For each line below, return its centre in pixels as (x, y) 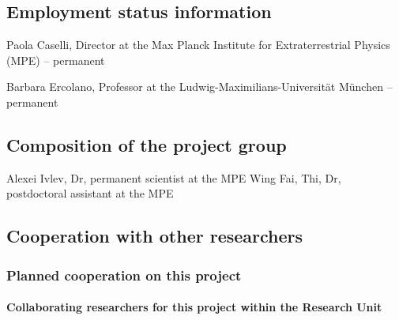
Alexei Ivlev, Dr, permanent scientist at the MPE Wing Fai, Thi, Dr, (174, 177)
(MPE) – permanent (56, 60)
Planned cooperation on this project (124, 275)
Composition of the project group (147, 144)
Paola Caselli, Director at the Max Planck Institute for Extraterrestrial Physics (198, 45)
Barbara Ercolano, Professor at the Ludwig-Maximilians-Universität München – (199, 87)
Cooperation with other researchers (155, 236)
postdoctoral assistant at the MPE (90, 193)
